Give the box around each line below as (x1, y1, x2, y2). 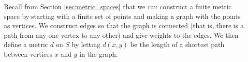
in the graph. (79, 48, 118, 59)
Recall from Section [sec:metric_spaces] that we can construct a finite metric (4, 1, 232, 11)
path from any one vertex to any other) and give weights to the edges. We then (4, 30, 239, 40)
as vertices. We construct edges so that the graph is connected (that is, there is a (4, 20, 244, 31)
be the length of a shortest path (130, 39, 225, 49)
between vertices (4, 48, 53, 59)
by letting (72, 39, 101, 49)
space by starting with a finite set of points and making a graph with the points (4, 11, 241, 21)
